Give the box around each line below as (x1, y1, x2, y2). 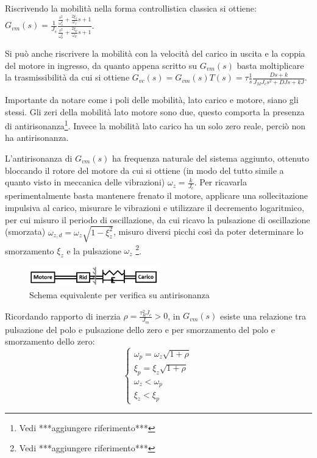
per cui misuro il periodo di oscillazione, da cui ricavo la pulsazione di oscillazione (5, 213, 310, 226)
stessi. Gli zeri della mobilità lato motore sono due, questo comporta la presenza (5, 105, 305, 118)
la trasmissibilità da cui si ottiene (5, 71, 130, 84)
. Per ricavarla (194, 176, 247, 188)
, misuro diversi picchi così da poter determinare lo (113, 225, 304, 238)
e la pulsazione (66, 244, 121, 257)
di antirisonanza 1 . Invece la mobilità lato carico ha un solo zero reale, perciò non (5, 118, 306, 132)
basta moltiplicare (237, 59, 304, 71)
